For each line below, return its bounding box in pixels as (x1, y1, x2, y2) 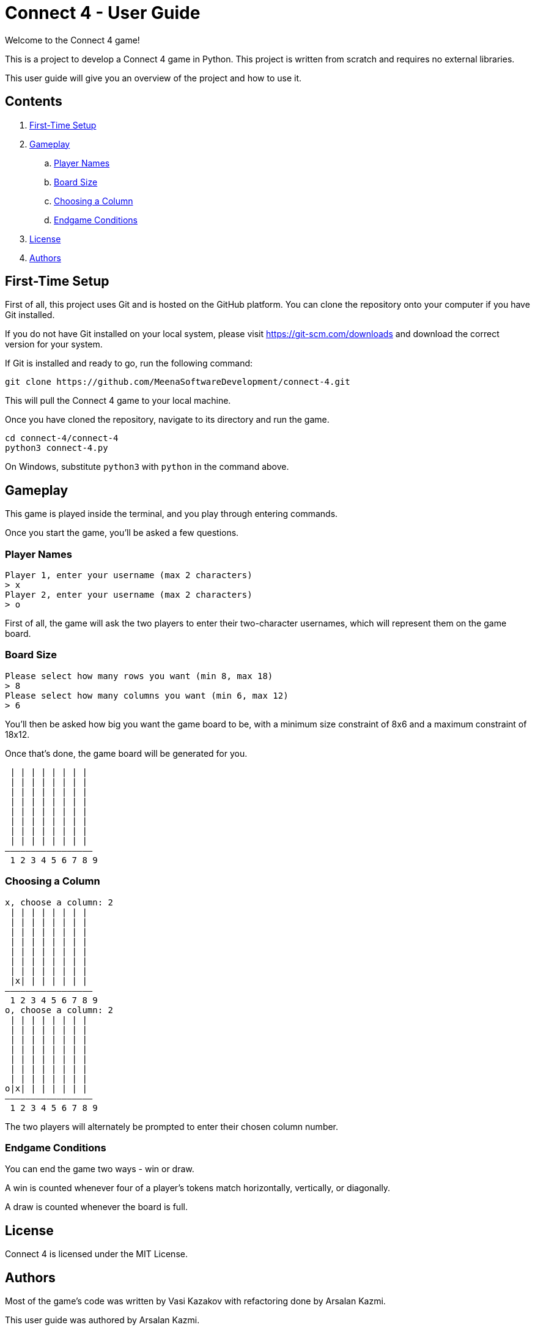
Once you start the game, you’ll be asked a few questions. (5, 527, 239, 538)
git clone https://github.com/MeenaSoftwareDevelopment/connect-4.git (5, 377, 350, 387)
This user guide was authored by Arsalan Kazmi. (5, 1314, 200, 1325)
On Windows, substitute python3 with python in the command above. (5, 461, 289, 472)
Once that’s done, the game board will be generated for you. (5, 748, 248, 759)
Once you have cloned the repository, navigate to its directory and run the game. (5, 414, 330, 425)
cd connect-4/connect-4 (5, 433, 119, 444)
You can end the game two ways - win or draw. (5, 1164, 194, 1175)
